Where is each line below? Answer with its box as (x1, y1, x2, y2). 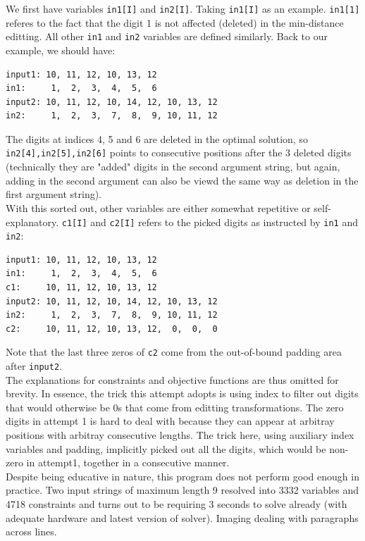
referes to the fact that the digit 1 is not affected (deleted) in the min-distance (6, 15, 344, 30)
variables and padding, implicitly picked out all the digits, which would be (6, 441, 326, 456)
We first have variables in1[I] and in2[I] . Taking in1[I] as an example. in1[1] (6, 1, 360, 15)
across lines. (6, 524, 57, 539)
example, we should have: (6, 42, 116, 57)
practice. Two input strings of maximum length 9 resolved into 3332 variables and (6, 483, 359, 497)
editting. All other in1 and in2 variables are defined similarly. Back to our (6, 29, 328, 44)
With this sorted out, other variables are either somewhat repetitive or (6, 200, 311, 215)
